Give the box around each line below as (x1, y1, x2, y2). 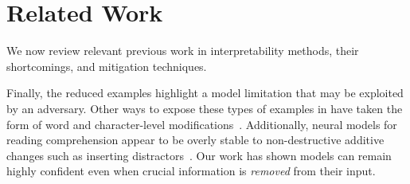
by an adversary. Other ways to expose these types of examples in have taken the (6, 100, 403, 116)
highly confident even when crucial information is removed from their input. (6, 162, 376, 179)
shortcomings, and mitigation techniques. (6, 57, 207, 74)
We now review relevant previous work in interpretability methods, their (6, 42, 359, 59)
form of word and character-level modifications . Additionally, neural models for (6, 115, 397, 132)
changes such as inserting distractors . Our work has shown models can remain (6, 147, 392, 163)
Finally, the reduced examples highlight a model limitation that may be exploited (6, 84, 404, 101)
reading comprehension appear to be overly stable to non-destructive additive (6, 131, 385, 148)
